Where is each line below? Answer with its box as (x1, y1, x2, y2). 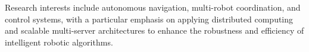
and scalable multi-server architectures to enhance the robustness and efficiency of (5, 24, 304, 37)
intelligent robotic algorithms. (5, 35, 113, 48)
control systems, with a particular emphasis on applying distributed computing (5, 12, 294, 25)
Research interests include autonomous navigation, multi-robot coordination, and (5, 1, 301, 13)
